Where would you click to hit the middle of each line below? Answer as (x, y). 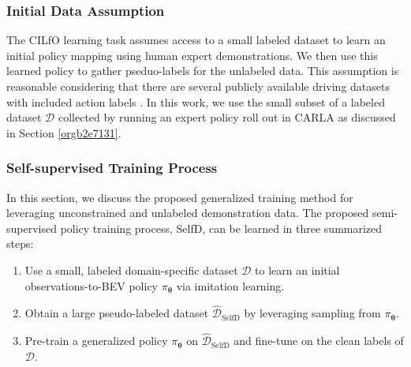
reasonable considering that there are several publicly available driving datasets (198, 86)
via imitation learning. (230, 285)
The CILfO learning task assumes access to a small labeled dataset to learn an (196, 40)
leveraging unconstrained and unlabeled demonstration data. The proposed (188, 213)
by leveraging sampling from (312, 313)
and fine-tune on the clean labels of (319, 341)
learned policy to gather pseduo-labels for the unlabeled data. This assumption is (203, 71)
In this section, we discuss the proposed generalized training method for (180, 197)
